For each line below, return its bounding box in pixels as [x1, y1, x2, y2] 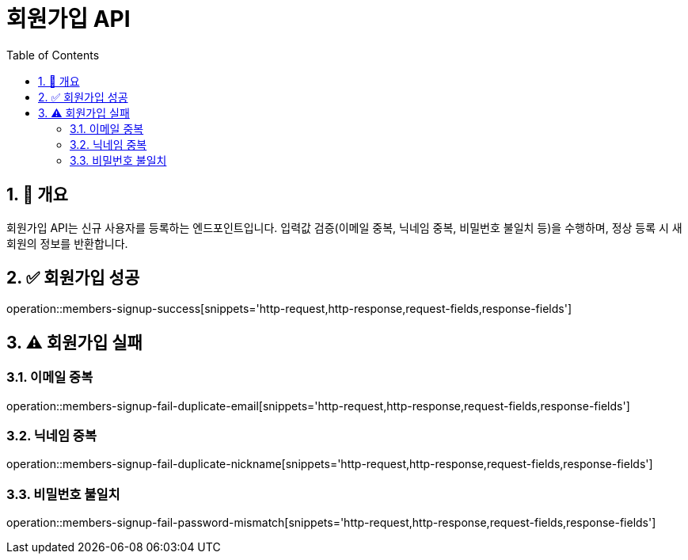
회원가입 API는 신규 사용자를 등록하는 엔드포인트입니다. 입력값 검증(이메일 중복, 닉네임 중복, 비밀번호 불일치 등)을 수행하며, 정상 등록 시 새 [6, 220, 682, 234]
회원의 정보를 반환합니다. [6, 236, 128, 250]
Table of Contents [6, 48, 100, 62]
